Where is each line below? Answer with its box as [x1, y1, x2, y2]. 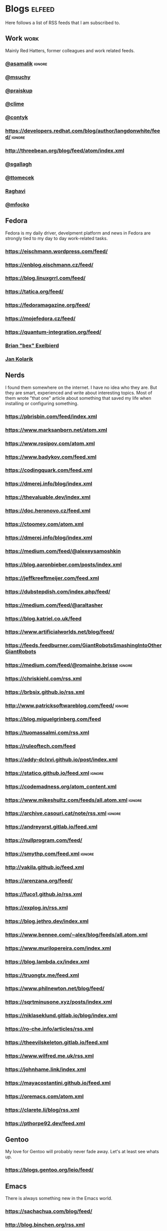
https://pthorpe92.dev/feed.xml [5, 1120, 85, 1127]
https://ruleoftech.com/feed [5, 742, 76, 749]
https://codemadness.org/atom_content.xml [5, 783, 117, 790]
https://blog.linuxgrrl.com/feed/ [5, 275, 86, 282]
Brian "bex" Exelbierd [5, 342, 59, 349]
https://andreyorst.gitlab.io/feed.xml [5, 823, 98, 830]
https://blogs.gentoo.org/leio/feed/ [5, 1166, 94, 1173]
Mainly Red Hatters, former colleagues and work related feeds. [5, 47, 135, 53]
